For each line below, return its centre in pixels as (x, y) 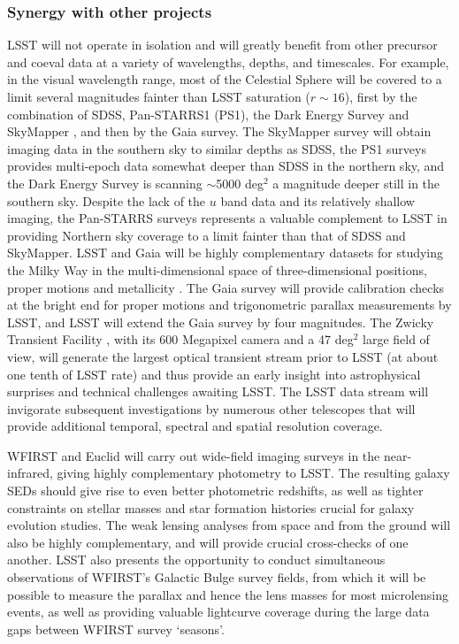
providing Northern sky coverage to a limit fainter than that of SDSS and (207, 235)
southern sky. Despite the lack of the (107, 200)
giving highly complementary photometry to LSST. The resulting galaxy (253, 473)
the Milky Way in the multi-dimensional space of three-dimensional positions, (217, 269)
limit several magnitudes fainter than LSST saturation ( (159, 96)
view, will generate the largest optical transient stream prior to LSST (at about (223, 356)
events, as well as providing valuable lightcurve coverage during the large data (218, 612)
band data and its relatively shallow (317, 200)
